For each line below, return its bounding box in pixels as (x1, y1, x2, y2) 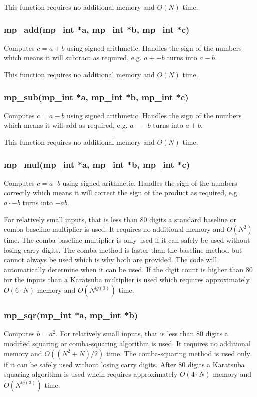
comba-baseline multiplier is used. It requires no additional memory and (4, 224, 225, 234)
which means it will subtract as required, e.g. (4, 52, 142, 63)
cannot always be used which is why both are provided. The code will (4, 254, 217, 265)
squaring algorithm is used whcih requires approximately (4, 369, 178, 379)
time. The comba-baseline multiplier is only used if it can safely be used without (4, 235, 250, 245)
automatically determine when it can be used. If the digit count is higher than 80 (4, 264, 253, 274)
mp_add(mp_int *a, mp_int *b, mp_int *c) (4, 23, 190, 35)
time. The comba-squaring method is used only (106, 348, 250, 358)
